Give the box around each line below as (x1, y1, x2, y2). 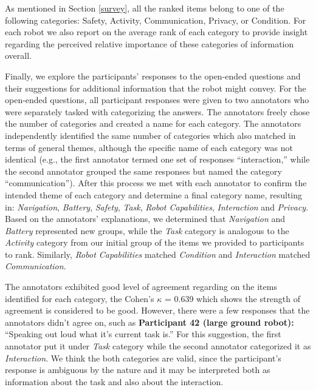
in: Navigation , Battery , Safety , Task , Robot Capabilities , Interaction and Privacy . (5, 200, 309, 213)
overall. (5, 49, 32, 62)
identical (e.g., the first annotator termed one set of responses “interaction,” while (5, 153, 310, 166)
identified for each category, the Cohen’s (5, 292, 154, 304)
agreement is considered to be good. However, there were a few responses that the (5, 304, 310, 317)
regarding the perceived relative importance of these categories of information (5, 37, 294, 50)
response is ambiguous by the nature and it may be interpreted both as (5, 363, 270, 376)
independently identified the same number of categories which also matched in (5, 129, 296, 141)
